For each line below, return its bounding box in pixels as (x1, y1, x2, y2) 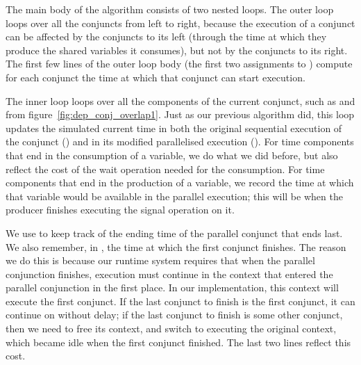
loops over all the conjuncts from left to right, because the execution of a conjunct (6, 15, 355, 30)
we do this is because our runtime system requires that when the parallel (6, 253, 315, 268)
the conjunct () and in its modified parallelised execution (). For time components (6, 134, 354, 149)
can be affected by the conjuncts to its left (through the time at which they (6, 29, 327, 44)
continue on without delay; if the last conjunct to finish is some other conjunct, (6, 307, 343, 322)
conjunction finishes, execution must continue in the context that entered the (6, 266, 333, 281)
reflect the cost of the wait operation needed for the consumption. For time (6, 161, 325, 176)
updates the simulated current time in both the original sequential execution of (6, 120, 342, 135)
